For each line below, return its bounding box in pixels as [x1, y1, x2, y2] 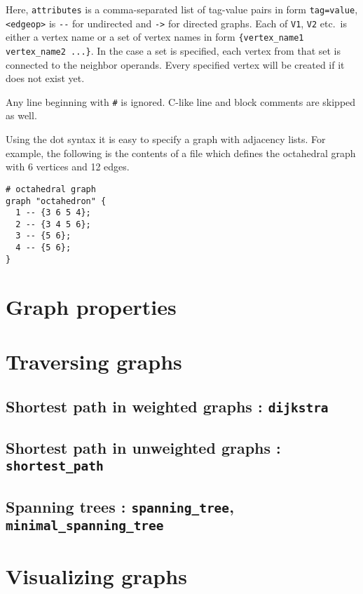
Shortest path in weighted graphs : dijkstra [6, 395, 329, 417]
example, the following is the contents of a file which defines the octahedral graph [6, 145, 356, 160]
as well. [6, 108, 37, 123]
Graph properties [6, 292, 177, 320]
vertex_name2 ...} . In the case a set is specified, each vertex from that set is [6, 43, 341, 58]
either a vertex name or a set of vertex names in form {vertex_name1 [6, 29, 304, 44]
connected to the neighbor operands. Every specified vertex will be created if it [6, 57, 345, 72]
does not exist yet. [6, 71, 85, 86]
